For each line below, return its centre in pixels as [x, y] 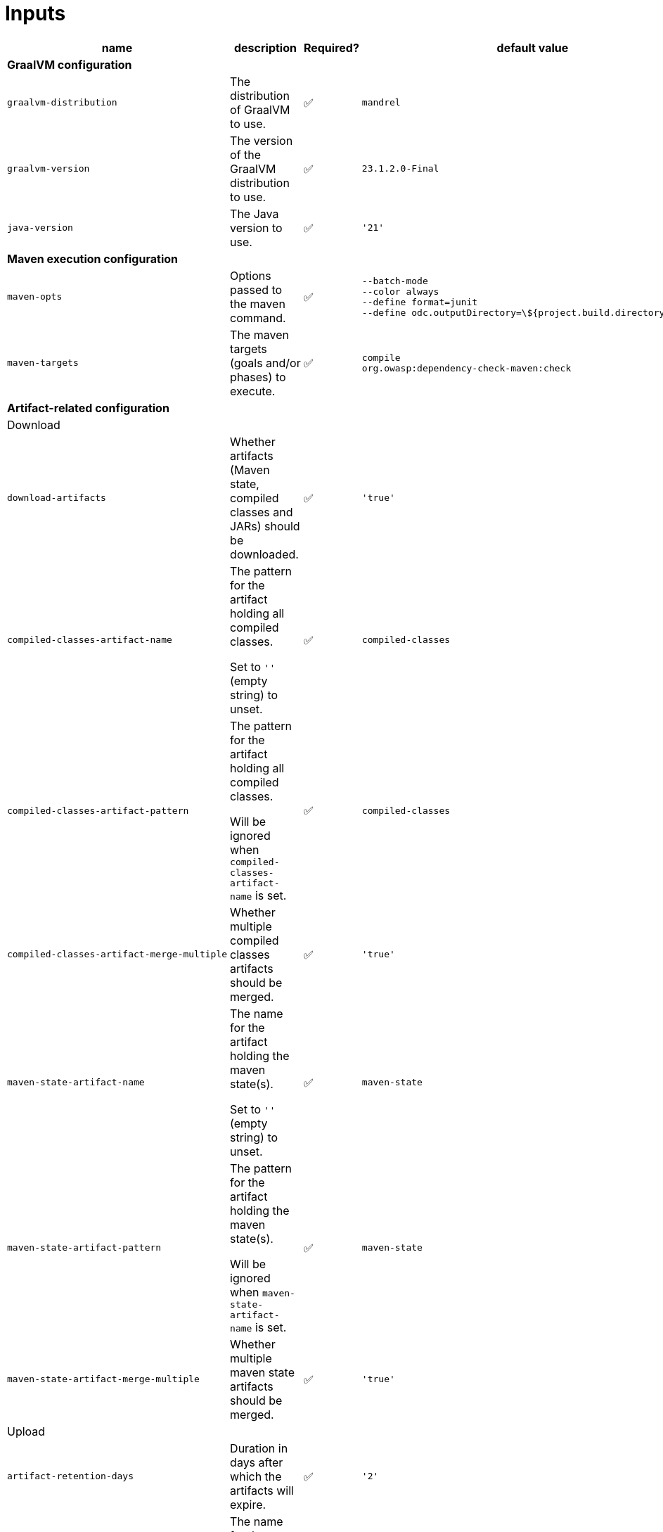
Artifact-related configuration [88, 408]
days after [257, 1462]
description [265, 47]
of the [246, 154]
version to [256, 228]
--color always [400, 291]
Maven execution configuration [92, 258]
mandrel [381, 103]
